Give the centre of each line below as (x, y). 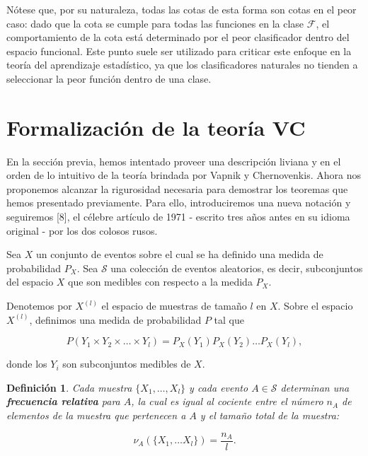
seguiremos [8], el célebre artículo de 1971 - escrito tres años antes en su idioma (178, 217)
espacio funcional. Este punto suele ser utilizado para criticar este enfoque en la (179, 51)
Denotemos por (39, 306)
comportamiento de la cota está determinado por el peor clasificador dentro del (178, 37)
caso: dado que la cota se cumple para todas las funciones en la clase (155, 23)
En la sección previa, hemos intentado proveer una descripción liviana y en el (174, 161)
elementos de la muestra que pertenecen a (96, 415)
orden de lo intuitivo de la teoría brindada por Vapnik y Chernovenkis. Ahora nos (184, 175)
